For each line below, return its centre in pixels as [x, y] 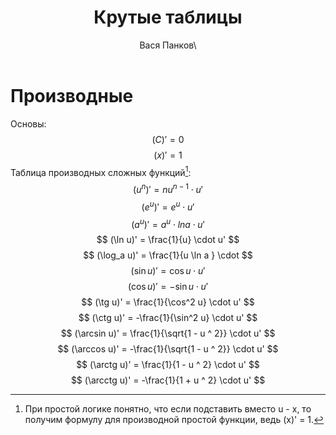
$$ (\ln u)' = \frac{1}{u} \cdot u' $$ [168, 240]
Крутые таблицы [168, 17]
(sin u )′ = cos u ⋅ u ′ [168, 271]
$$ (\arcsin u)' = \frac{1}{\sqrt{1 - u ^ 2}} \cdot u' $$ [168, 333]
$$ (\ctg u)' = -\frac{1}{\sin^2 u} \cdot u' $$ [168, 318]
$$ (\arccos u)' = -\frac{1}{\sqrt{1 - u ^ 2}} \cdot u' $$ [168, 349]
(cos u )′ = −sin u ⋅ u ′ [167, 287]
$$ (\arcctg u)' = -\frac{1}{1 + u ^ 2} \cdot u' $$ [168, 380]
